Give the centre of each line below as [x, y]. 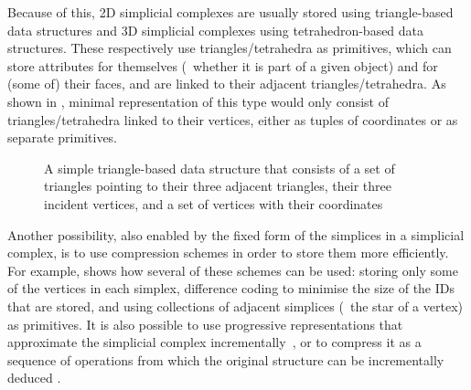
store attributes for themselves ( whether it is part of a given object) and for [223, 65]
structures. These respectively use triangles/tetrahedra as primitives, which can [230, 48]
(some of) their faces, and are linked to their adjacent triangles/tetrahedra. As [227, 84]
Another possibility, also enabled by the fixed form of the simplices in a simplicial [236, 234]
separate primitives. [63, 137]
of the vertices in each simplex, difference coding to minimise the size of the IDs [231, 288]
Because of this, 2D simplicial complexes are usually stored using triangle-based [230, 12]
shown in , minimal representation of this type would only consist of [198, 101]
